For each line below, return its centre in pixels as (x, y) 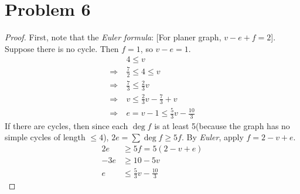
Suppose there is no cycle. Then (62, 48)
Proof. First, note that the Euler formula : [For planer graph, (113, 37)
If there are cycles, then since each (67, 125)
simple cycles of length (45, 137)
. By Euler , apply (212, 137)
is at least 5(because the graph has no (222, 125)
